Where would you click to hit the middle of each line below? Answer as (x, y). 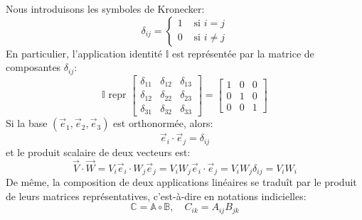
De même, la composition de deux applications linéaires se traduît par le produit (181, 182)
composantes (33, 67)
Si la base (27, 123)
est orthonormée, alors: (163, 123)
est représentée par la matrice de (243, 53)
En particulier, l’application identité (84, 53)
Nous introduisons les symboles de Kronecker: (105, 9)
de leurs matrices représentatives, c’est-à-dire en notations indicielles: (156, 196)
